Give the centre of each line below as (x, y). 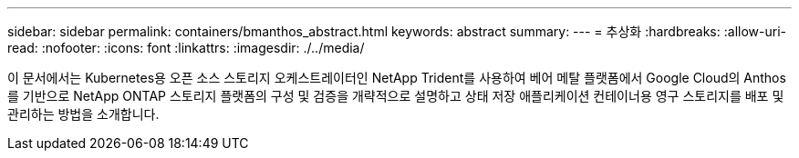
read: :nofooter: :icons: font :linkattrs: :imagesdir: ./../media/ (186, 48)
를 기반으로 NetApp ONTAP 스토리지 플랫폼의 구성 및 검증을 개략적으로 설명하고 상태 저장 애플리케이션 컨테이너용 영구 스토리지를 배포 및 (396, 96)
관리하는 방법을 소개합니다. (83, 114)
